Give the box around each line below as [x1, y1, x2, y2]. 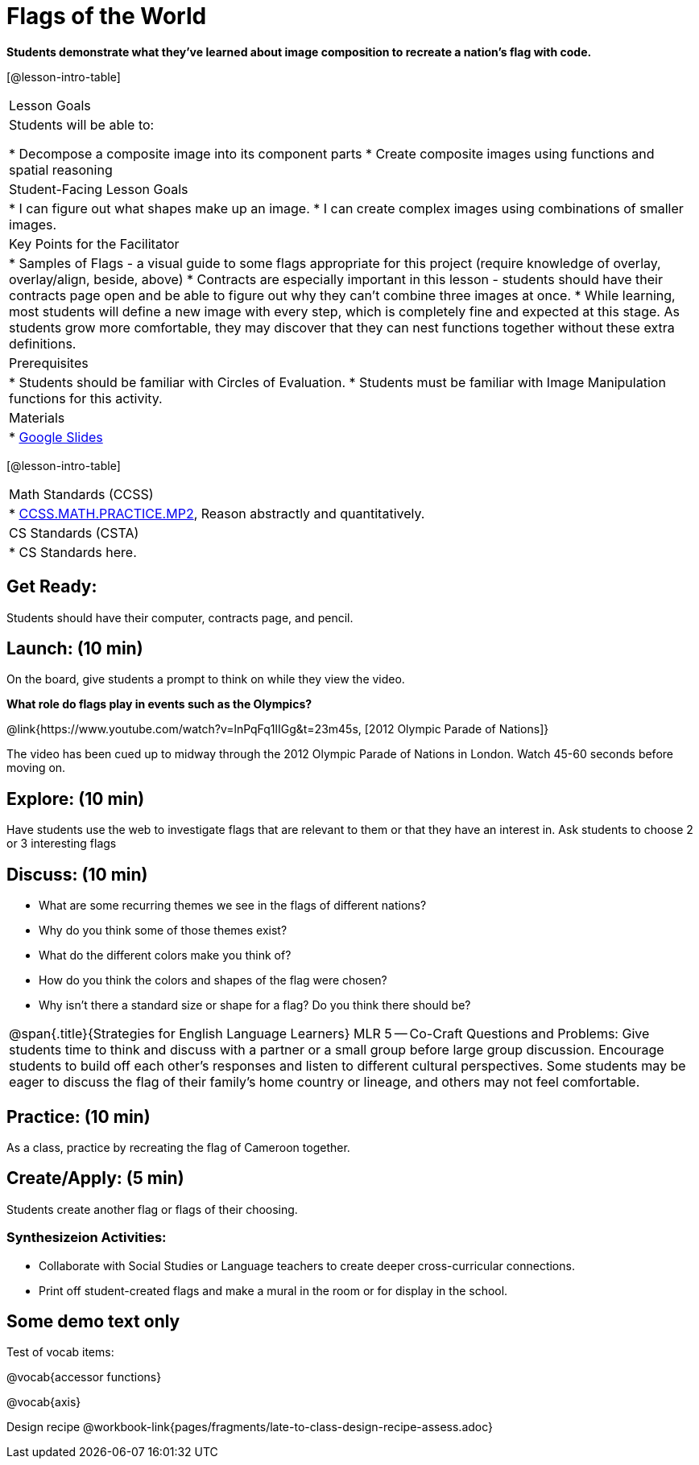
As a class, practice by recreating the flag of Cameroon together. [6, 1140, 350, 1154]
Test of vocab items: [6, 1345, 114, 1360]
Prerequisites [9, 354, 89, 371]
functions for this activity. [9, 390, 163, 406]
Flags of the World [6, 2, 207, 30]
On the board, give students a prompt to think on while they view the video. [6, 672, 405, 687]
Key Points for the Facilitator [9, 235, 180, 252]
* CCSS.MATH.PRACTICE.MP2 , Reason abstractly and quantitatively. [9, 505, 425, 522]
